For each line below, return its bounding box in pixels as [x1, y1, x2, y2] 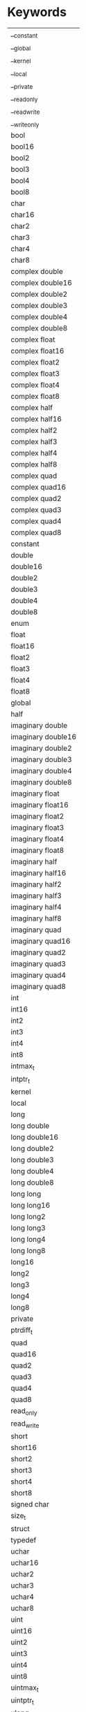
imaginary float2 [10, 812, 64, 821]
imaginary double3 [10, 755, 72, 765]
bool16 [10, 142, 35, 152]
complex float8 [10, 392, 60, 402]
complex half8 [10, 460, 58, 469]
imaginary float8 [10, 846, 64, 856]
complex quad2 [10, 494, 62, 504]
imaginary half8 [10, 914, 62, 923]
